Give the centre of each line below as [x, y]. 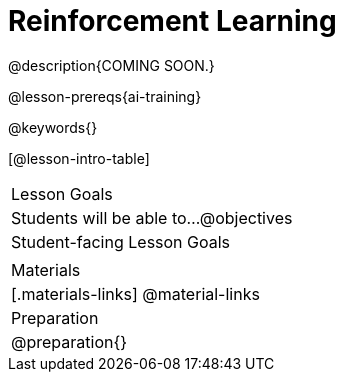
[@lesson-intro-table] [79, 158]
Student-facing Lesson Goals [121, 241]
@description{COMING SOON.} [111, 65]
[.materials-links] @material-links [135, 293]
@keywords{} [53, 127]
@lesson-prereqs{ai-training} [105, 96]
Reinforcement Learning [172, 21]
